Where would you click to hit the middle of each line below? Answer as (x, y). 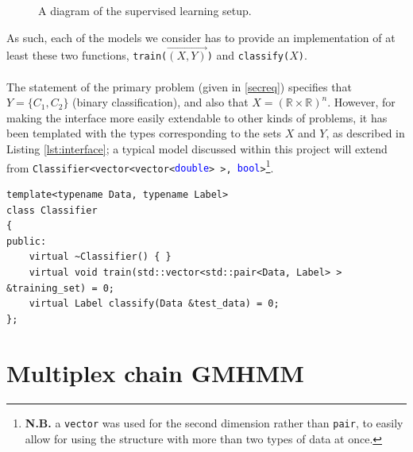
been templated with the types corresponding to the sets (144, 133)
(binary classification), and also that (160, 102)
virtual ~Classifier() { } (100, 257)
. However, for (361, 102)
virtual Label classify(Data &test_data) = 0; (154, 304)
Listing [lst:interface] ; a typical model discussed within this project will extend (197, 149)
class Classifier (52, 210)
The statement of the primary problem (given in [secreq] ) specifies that (179, 86)
